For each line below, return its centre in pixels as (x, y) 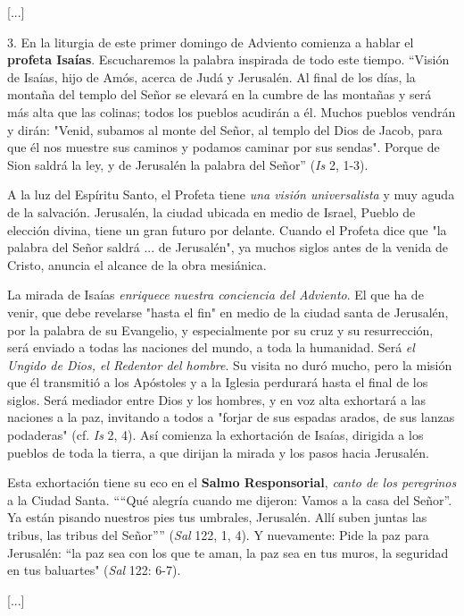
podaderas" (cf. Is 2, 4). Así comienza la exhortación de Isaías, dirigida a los (215, 435)
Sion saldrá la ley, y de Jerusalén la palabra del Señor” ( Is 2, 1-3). (188, 164)
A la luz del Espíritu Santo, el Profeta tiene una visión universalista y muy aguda (231, 194)
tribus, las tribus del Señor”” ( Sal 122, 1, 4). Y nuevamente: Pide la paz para (218, 535)
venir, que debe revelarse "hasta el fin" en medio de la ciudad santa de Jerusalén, (228, 312)
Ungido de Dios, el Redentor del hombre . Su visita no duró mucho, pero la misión (230, 364)
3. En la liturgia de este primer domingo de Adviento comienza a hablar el (211, 42)
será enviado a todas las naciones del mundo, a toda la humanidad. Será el (211, 347)
